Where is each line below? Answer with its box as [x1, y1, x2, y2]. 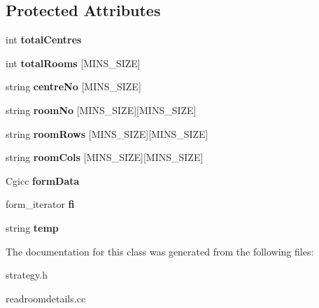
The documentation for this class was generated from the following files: [6, 244, 314, 258]
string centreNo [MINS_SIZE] [6, 79, 141, 94]
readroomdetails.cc [6, 290, 86, 305]
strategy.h [6, 267, 48, 282]
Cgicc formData [6, 173, 80, 188]
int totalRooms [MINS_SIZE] [6, 55, 141, 70]
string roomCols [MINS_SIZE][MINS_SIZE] [6, 150, 204, 164]
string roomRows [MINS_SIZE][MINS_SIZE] [6, 126, 208, 141]
